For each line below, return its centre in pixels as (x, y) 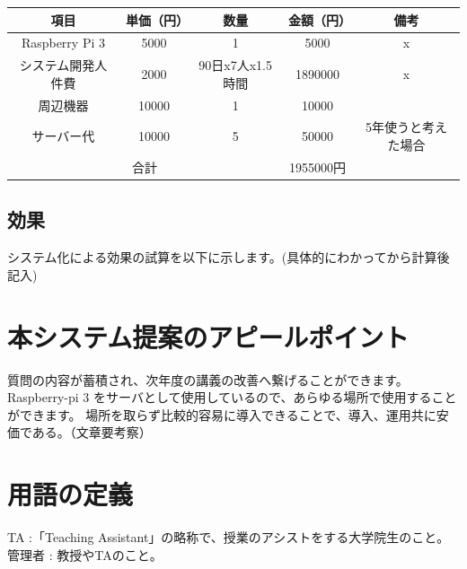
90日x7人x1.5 (235, 65)
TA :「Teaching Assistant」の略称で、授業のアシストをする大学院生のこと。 (229, 537)
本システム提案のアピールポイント (208, 336)
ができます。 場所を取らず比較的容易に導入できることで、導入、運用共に (222, 414)
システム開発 (57, 65)
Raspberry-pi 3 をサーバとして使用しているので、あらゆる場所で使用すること (232, 397)
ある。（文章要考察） (92, 432)
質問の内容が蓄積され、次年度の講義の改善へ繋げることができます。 (208, 379)
